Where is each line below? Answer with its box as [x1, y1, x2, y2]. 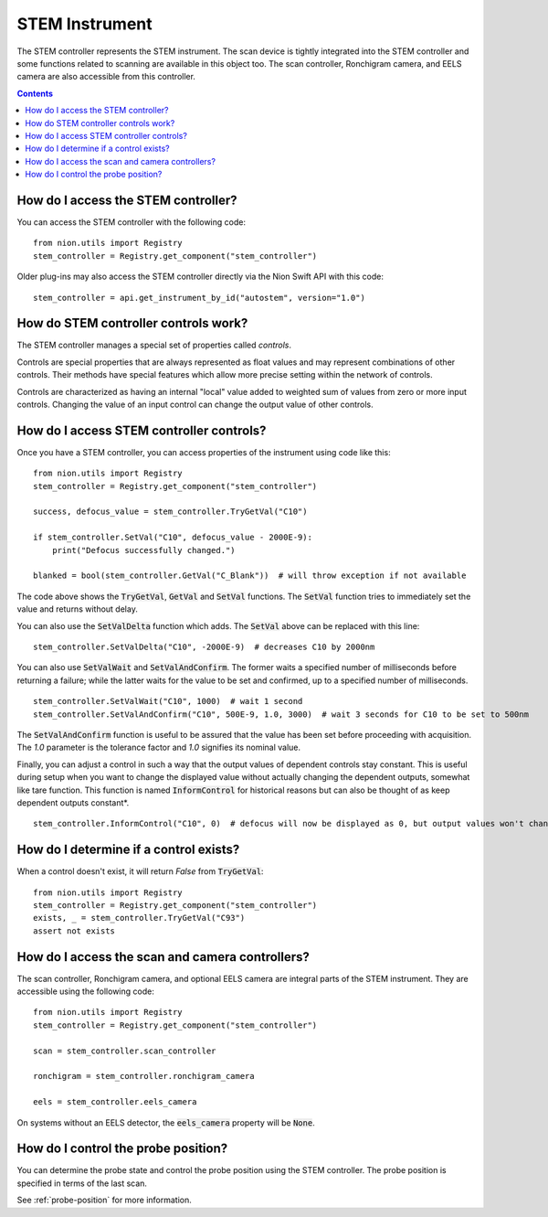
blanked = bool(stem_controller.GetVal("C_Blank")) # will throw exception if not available [33, 571, 467, 581]
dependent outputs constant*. [16, 796, 130, 808]
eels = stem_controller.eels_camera [33, 1097, 197, 1107]
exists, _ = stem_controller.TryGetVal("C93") [33, 913, 246, 923]
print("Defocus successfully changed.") [51, 545, 237, 555]
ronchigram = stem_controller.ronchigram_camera [33, 1071, 255, 1082]
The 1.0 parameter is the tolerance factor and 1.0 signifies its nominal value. [16, 742, 301, 753]
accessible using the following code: [16, 986, 154, 997]
